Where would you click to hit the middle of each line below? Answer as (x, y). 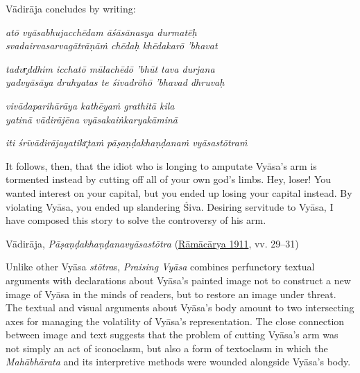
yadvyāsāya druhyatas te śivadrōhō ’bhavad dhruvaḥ (115, 82)
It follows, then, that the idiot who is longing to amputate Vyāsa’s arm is (161, 165)
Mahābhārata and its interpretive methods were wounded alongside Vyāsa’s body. (178, 362)
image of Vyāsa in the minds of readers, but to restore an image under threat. (171, 294)
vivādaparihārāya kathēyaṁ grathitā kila (90, 105)
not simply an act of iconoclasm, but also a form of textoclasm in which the (167, 348)
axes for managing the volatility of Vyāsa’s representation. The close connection (175, 321)
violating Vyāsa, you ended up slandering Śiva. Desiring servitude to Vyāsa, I (170, 206)
